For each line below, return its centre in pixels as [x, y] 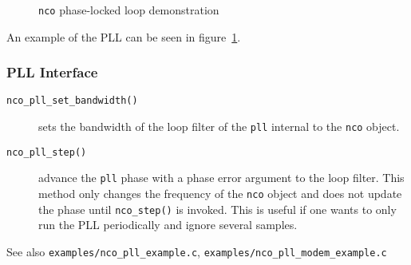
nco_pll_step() [47, 152]
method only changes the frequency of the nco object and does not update [220, 194]
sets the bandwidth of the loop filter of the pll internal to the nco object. [219, 127]
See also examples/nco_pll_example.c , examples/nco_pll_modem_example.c [197, 251]
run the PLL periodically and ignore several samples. [168, 225]
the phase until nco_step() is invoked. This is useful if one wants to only [217, 209]
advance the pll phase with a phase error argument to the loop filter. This [221, 178]
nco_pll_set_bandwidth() [72, 101]
